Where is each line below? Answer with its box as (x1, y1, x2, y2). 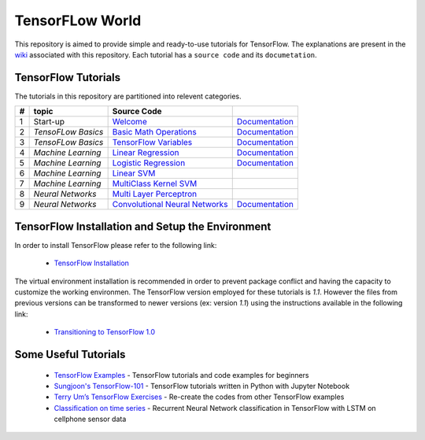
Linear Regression (112, 147, 179, 158)
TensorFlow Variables (112, 137, 193, 148)
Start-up (33, 116, 65, 128)
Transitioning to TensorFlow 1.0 (54, 327, 156, 337)
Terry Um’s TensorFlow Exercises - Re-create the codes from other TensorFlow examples (54, 392, 345, 401)
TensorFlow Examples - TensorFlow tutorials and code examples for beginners (54, 370, 310, 379)
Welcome (112, 116, 147, 128)
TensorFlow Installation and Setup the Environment (14, 220, 272, 233)
